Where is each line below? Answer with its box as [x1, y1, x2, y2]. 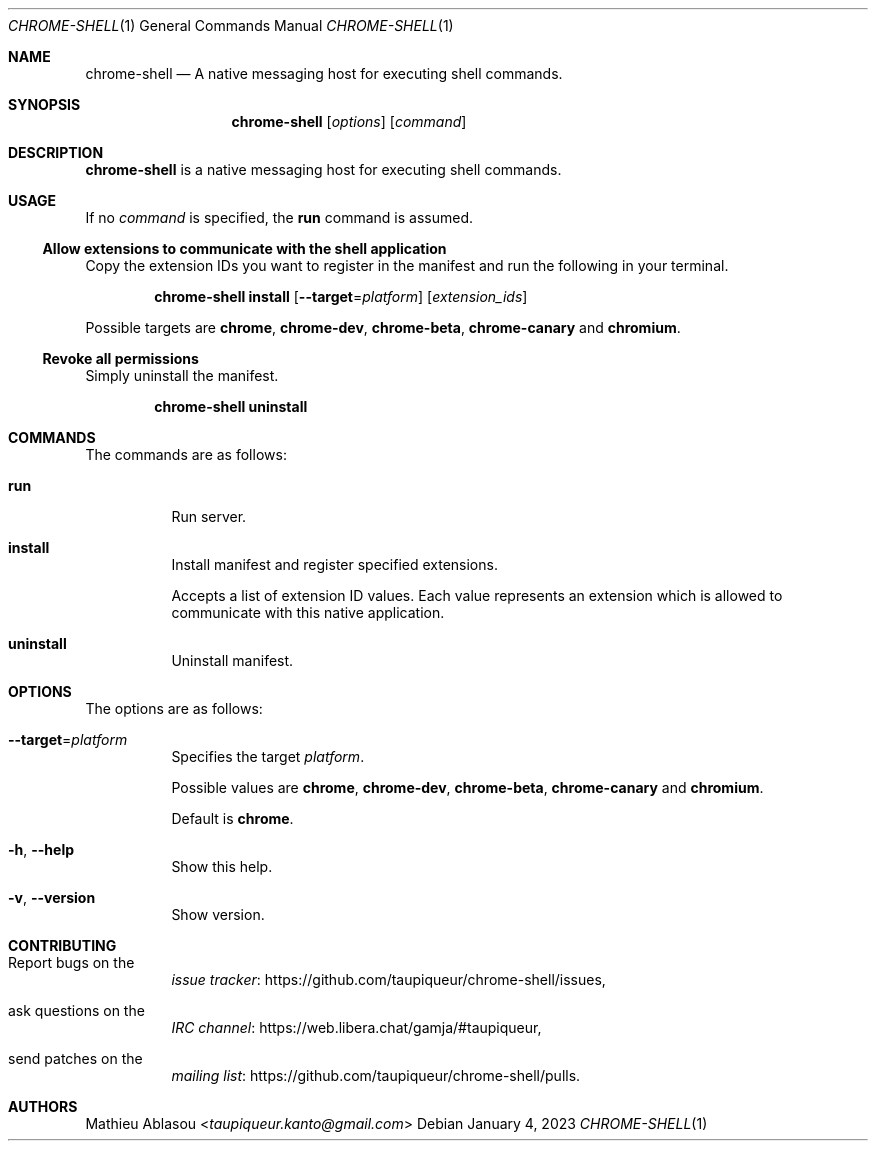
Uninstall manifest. [171, 652, 294, 669]
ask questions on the [8, 1002, 145, 1019]
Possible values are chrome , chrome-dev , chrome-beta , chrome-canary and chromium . [171, 779, 764, 796]
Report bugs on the [8, 954, 135, 971]
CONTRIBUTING [8, 937, 117, 954]
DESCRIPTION [8, 144, 104, 161]
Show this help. [171, 858, 273, 875]
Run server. [171, 508, 247, 525]
